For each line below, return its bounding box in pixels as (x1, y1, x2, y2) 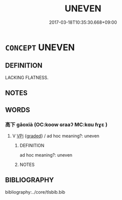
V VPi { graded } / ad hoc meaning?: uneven (12, 133, 100, 139)
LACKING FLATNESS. (5, 75, 49, 80)
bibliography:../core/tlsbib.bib (5, 189, 66, 195)
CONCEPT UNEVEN (5, 41, 75, 53)
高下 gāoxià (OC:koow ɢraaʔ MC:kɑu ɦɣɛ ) (5, 121, 108, 128)
